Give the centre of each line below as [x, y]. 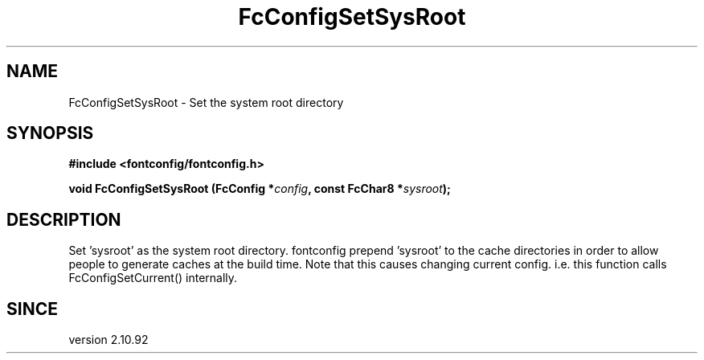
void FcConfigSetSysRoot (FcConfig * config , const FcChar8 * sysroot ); [260, 189]
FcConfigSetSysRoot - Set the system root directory [206, 102]
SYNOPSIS [50, 133]
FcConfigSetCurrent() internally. [153, 278]
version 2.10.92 [108, 340]
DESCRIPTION [64, 219]
